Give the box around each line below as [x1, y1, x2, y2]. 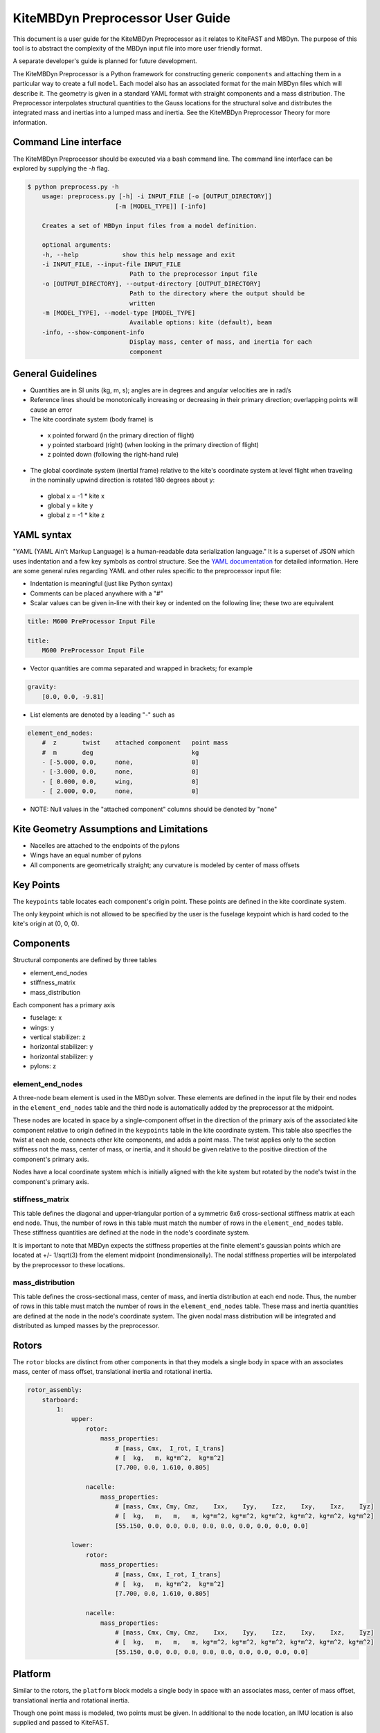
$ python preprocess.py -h [27, 182, 119, 191]
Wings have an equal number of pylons [30, 851, 142, 860]
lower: [71, 1541, 93, 1549]
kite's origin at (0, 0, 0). [12, 919, 80, 928]
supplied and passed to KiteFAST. [12, 1718, 109, 1727]
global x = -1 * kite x [47, 491, 105, 500]
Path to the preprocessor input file [129, 270, 257, 278]
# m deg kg [42, 749, 199, 756]
